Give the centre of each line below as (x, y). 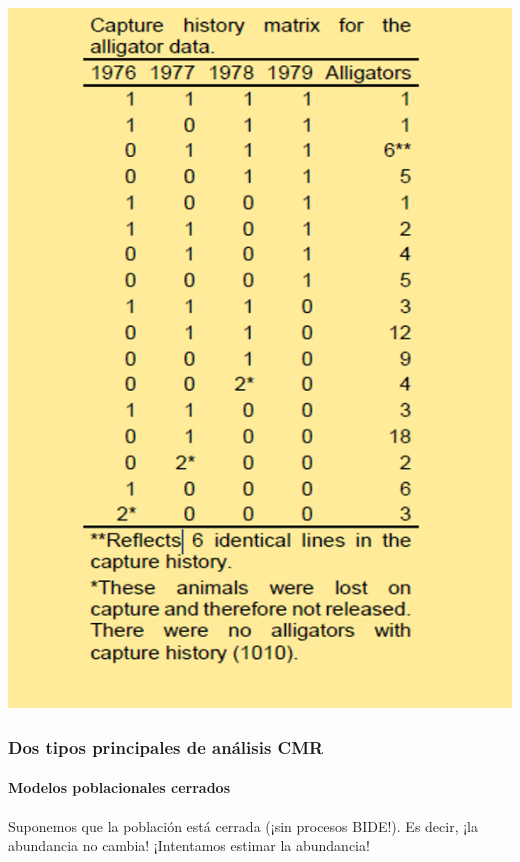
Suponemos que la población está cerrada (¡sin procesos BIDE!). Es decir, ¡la (243, 825)
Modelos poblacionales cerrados (119, 787)
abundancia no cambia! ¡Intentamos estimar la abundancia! (189, 845)
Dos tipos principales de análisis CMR (166, 746)
